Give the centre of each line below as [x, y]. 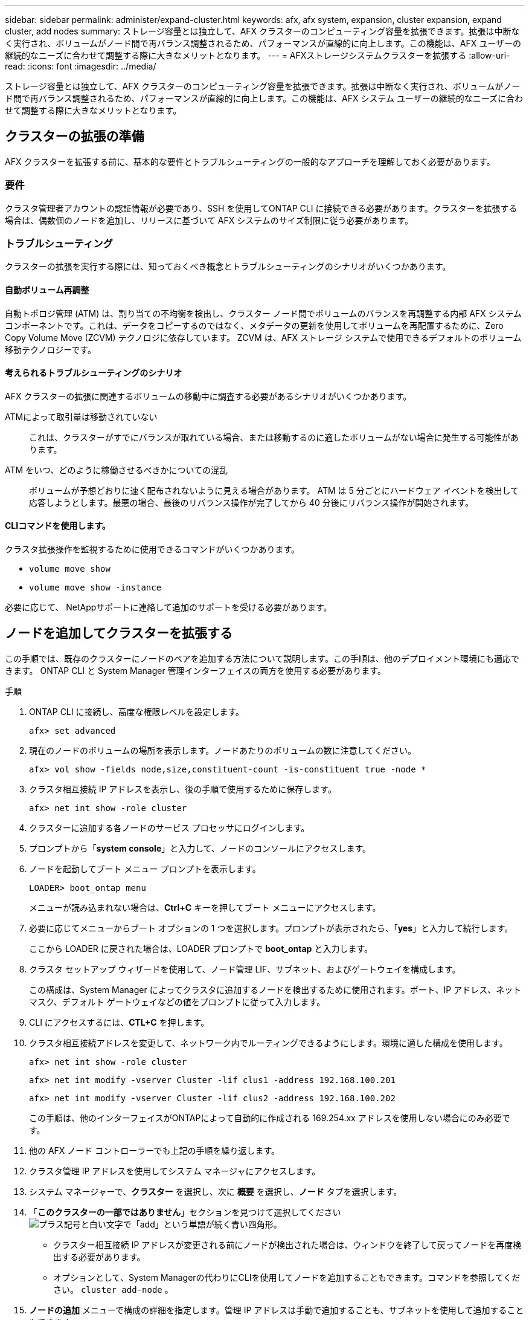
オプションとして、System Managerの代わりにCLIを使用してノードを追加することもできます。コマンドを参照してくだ [287, 1277]
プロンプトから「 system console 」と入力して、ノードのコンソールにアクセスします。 [200, 848]
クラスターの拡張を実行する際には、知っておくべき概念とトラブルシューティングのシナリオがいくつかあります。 [228, 267]
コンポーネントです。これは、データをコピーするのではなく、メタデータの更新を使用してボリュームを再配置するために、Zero [254, 325]
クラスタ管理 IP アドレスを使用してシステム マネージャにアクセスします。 [175, 1171]
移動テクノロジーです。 [50, 349]
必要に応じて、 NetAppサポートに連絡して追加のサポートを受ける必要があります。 [168, 607]
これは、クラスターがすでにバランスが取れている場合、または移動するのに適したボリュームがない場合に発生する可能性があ [274, 437]
